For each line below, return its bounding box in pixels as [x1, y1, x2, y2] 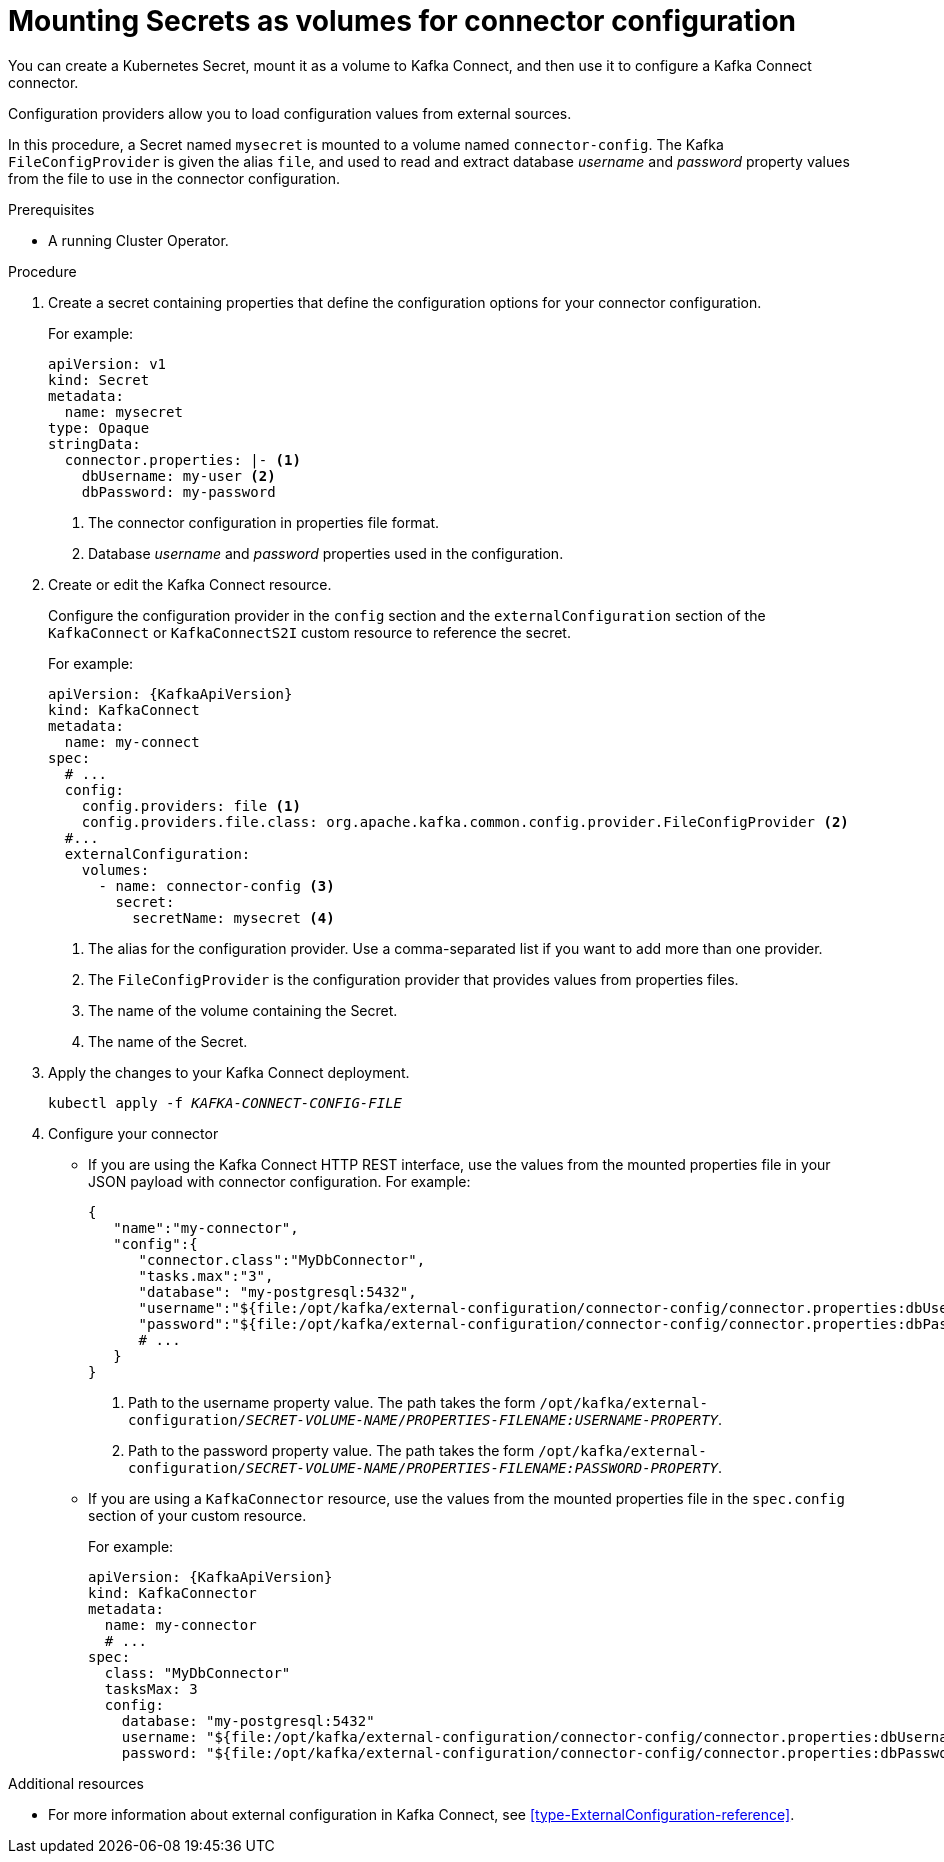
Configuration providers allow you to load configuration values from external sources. [8, 104, 572, 122]
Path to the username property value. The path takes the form [128, 1393, 536, 1411]
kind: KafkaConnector [88, 1584, 257, 1601]
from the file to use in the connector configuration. [8, 169, 340, 187]
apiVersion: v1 [48, 355, 167, 372]
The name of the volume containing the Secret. [88, 1001, 398, 1019]
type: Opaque [48, 419, 150, 436]
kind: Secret [48, 371, 150, 388]
